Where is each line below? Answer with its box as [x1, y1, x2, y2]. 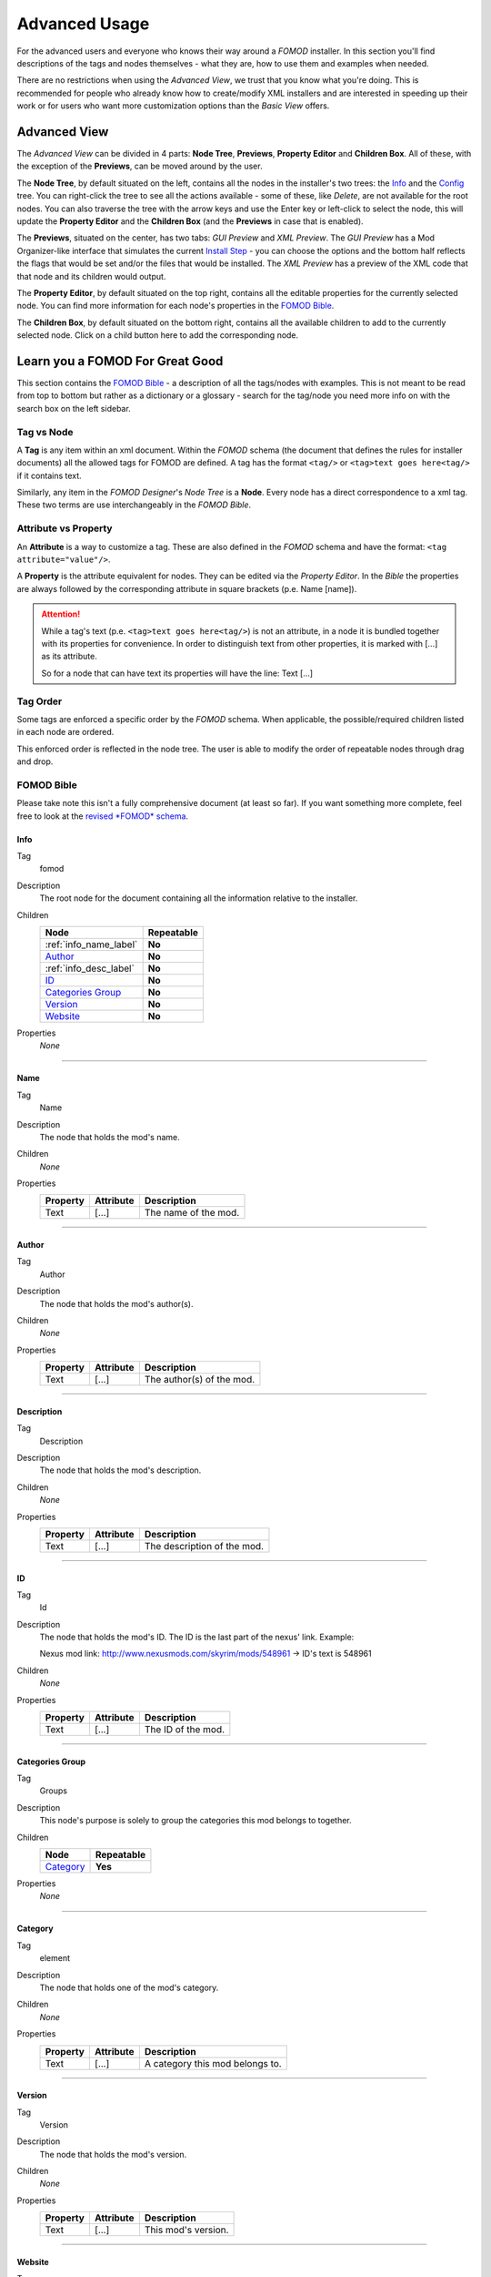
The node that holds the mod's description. [39, 1465, 202, 1475]
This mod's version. [144, 2223, 229, 2236]
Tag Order [16, 695, 63, 708]
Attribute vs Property [16, 522, 113, 535]
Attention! [41, 608, 81, 619]
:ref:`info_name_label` [45, 938, 138, 951]
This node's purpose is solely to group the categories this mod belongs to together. [39, 1815, 352, 1826]
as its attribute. [41, 651, 97, 662]
